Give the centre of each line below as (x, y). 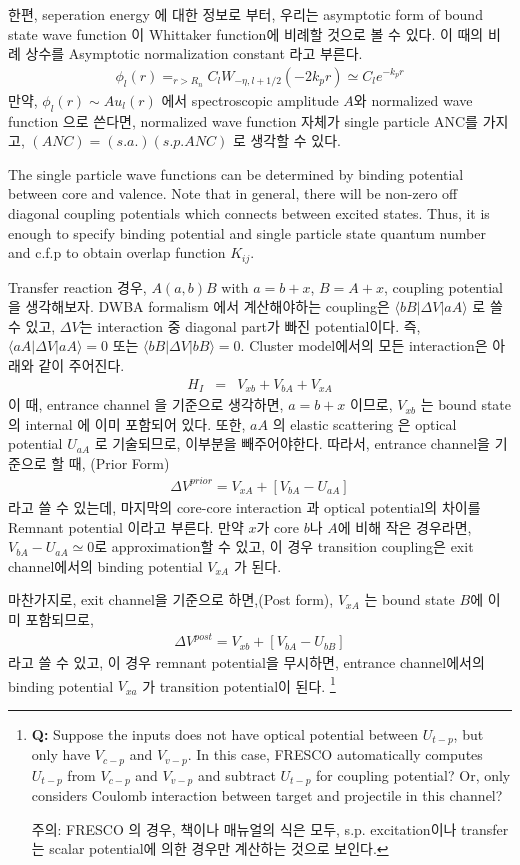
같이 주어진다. (81, 365)
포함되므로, (59, 618)
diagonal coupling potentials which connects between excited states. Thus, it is (249, 212)
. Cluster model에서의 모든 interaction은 (364, 345)
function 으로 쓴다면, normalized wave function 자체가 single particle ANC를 (243, 120)
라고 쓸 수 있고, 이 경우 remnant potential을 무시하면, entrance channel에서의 (246, 662)
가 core (277, 526)
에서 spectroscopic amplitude (250, 99)
